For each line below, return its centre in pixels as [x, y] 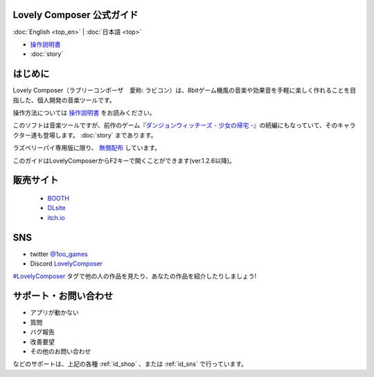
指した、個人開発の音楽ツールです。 [64, 100]
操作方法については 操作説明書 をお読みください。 [84, 112]
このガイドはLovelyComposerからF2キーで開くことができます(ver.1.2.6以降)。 [124, 160]
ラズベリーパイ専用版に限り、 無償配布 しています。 [87, 148]
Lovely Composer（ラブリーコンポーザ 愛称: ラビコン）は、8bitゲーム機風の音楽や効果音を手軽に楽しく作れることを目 [185, 91]
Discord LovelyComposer [66, 264]
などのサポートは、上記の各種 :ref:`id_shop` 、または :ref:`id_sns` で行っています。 [130, 364]
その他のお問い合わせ [61, 351]
